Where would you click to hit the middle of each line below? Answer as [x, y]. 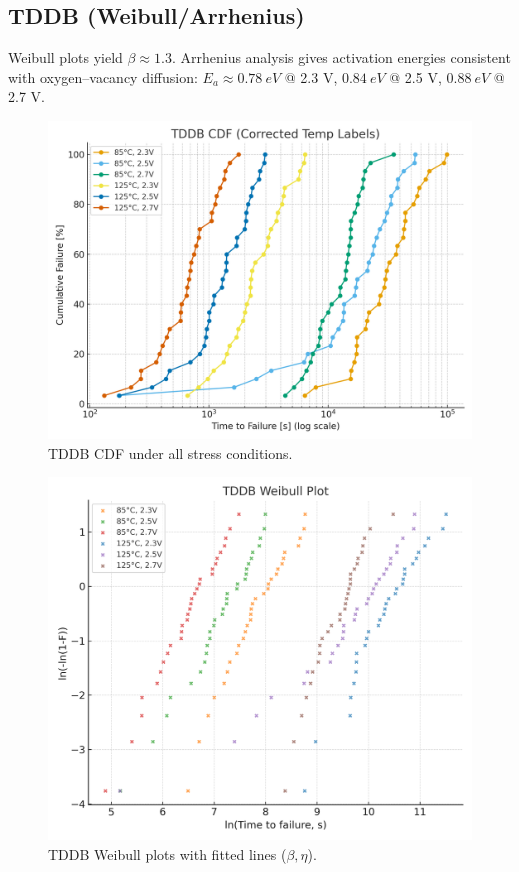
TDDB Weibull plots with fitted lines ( [167, 853]
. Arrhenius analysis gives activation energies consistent [341, 57]
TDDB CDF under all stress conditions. [170, 452]
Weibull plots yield [65, 57]
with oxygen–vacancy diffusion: [103, 76]
